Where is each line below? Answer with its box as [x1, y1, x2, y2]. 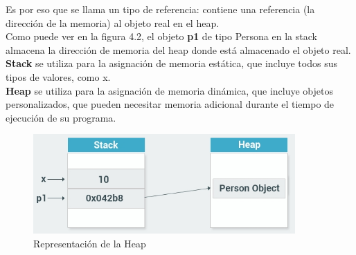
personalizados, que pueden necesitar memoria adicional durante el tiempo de [6, 97, 335, 111]
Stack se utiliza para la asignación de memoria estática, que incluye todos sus [6, 56, 337, 70]
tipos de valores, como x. [6, 69, 111, 84]
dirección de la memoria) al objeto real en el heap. [6, 15, 220, 30]
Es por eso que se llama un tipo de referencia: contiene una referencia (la [6, 2, 315, 16]
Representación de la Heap [33, 236, 146, 250]
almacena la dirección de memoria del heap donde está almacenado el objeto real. [6, 42, 351, 57]
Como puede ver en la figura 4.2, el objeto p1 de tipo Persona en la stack [6, 29, 317, 44]
